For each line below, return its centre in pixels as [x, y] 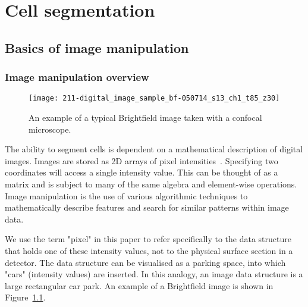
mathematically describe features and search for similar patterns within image [147, 207]
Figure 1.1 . [25, 297]
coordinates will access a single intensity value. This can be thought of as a [142, 172]
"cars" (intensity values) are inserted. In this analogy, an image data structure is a [154, 274]
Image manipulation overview [77, 77]
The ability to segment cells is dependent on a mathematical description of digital [154, 149]
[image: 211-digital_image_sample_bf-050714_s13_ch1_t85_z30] [154, 98]
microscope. [50, 129]
